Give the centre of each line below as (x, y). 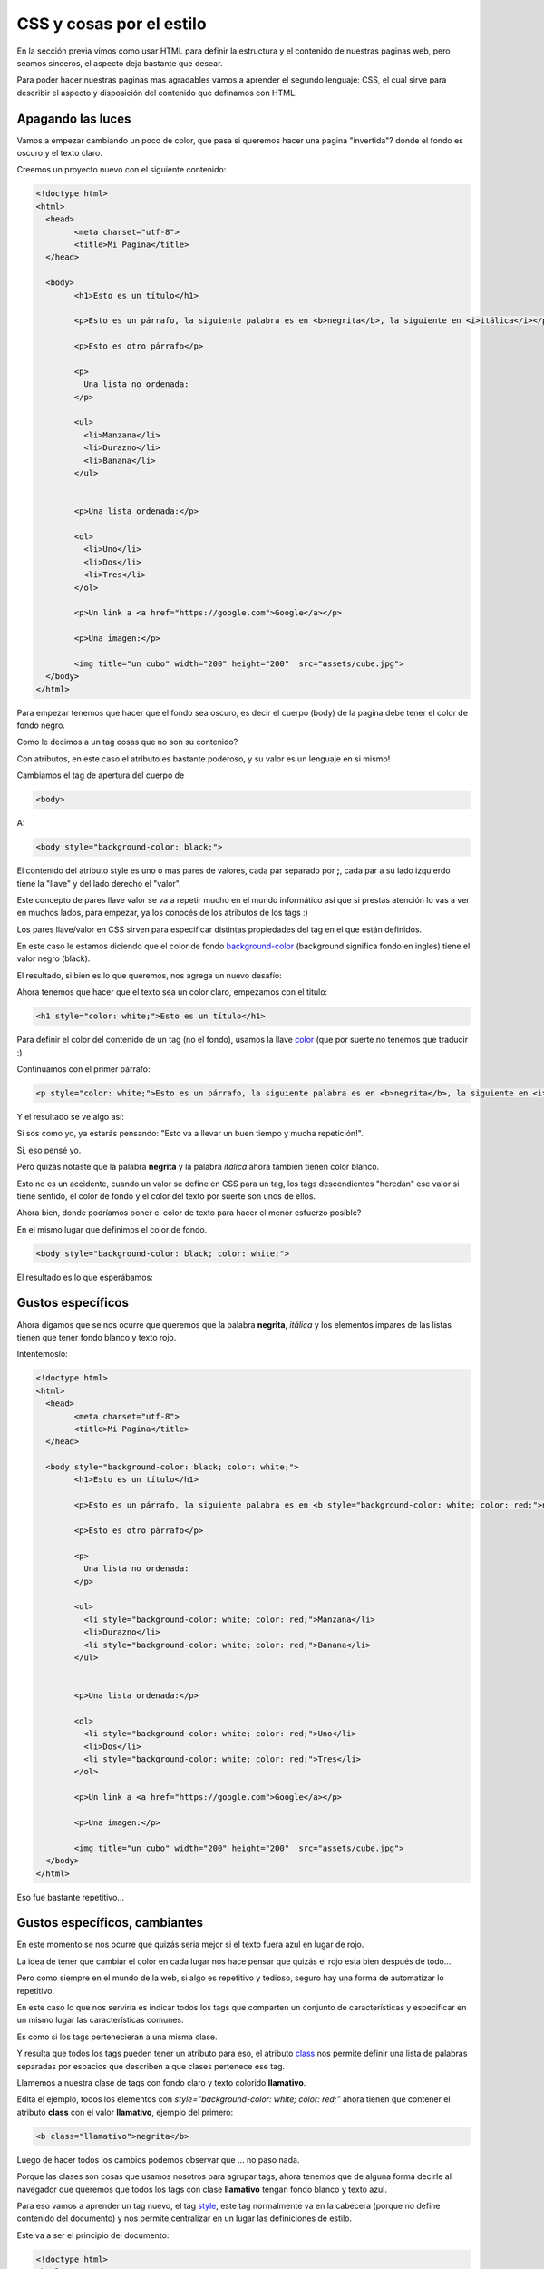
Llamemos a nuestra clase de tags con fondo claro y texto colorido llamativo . (161, 2082)
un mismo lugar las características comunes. (101, 2020)
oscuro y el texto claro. (60, 153)
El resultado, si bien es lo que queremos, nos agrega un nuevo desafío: (149, 975)
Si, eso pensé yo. (49, 1150)
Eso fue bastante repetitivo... (70, 1897)
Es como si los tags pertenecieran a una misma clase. (117, 2037)
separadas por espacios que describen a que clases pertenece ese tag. (151, 2066)
